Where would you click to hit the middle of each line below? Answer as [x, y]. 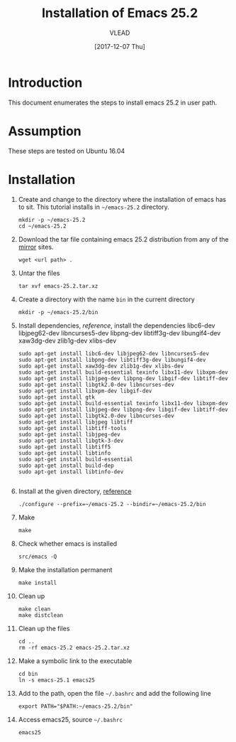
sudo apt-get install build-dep [66, 466]
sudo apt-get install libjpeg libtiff [75, 422]
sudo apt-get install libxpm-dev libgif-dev [85, 391]
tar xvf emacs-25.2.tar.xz [58, 286]
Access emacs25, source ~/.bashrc [71, 719]
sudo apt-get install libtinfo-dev [71, 472]
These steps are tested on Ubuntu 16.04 [67, 151]
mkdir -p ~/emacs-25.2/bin [58, 312]
